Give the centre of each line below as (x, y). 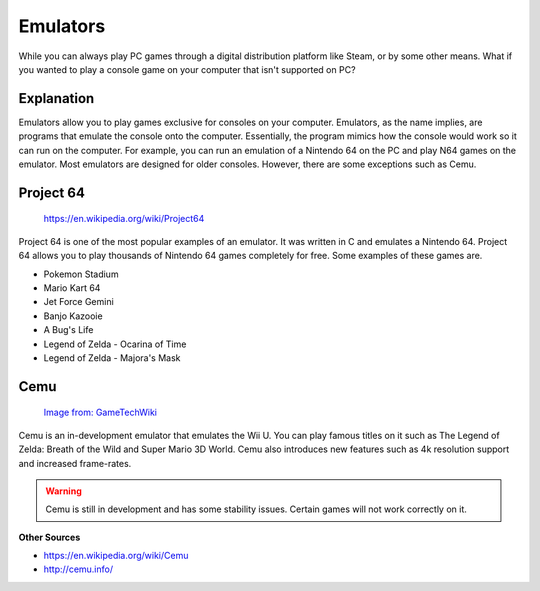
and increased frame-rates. (75, 463)
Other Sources (49, 537)
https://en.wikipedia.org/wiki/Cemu (116, 556)
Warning (63, 491)
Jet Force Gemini (78, 302)
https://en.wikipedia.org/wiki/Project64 (124, 219)
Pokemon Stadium (81, 274)
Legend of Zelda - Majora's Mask (112, 357)
